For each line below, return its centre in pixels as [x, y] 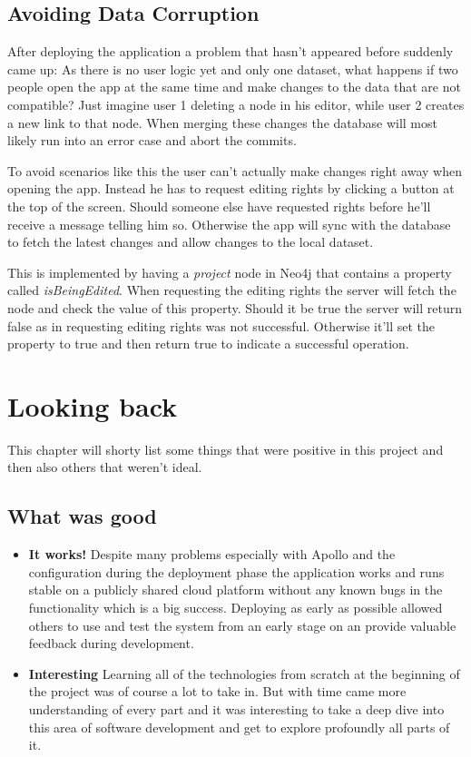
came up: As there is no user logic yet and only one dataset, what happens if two [233, 69]
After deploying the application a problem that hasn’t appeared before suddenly [231, 51]
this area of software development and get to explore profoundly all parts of [239, 727]
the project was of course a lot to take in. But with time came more [217, 691]
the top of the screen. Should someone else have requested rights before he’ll [219, 206]
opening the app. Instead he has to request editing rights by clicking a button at [231, 188]
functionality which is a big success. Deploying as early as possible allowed [235, 607]
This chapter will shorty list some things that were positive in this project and [226, 449]
